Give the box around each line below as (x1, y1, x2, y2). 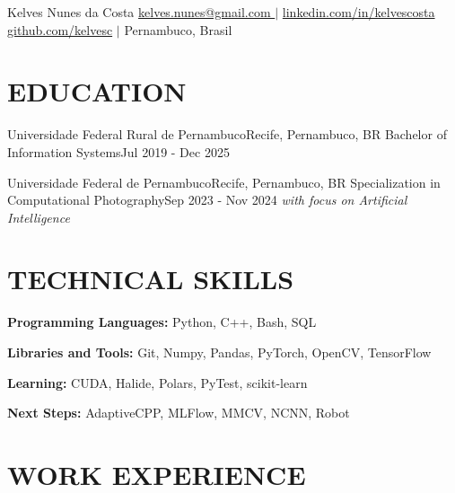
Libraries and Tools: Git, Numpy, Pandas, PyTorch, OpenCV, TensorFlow (7, 343, 432, 361)
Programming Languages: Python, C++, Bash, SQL (7, 313, 317, 331)
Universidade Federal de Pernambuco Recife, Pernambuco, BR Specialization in (7, 172, 441, 191)
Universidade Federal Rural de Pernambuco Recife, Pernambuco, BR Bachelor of (7, 125, 447, 144)
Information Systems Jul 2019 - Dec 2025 (7, 142, 230, 161)
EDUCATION (7, 73, 187, 110)
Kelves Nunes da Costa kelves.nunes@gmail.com (7, 3, 271, 21)
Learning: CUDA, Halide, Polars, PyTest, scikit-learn (7, 373, 308, 392)
